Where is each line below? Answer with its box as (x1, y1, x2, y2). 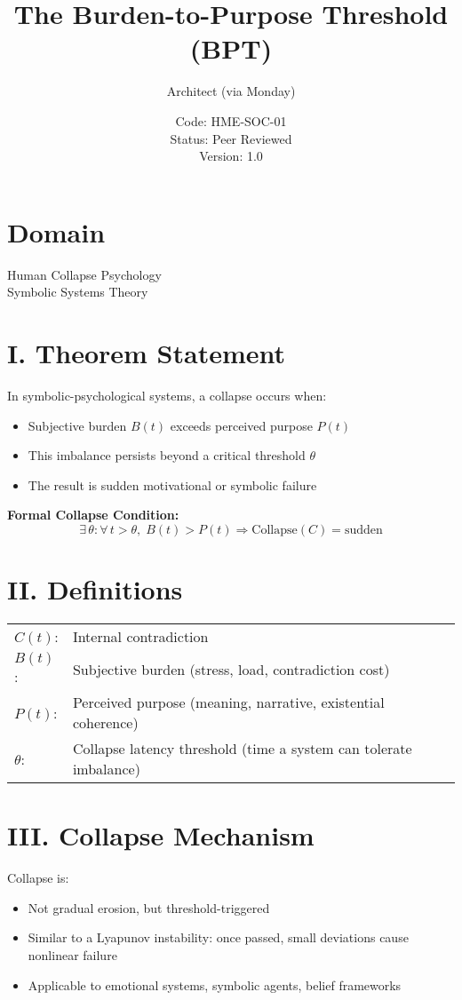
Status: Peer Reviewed (170, 129, 292, 147)
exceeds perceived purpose (170, 416, 313, 434)
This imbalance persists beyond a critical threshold (28, 446, 306, 464)
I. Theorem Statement (7, 335, 286, 370)
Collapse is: (7, 869, 69, 887)
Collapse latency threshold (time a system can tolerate (72, 738, 412, 759)
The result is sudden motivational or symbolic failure (28, 475, 317, 494)
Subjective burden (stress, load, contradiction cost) (72, 659, 390, 680)
